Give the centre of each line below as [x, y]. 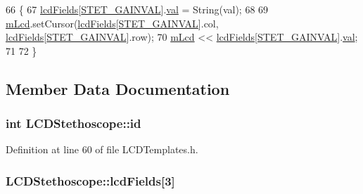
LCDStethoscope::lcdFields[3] [90, 180]
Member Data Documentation [118, 88]
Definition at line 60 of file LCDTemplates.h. [102, 149]
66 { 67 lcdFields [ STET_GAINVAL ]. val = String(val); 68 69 [137, 9]
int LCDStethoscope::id [74, 123]
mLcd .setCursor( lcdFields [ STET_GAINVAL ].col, [112, 23]
